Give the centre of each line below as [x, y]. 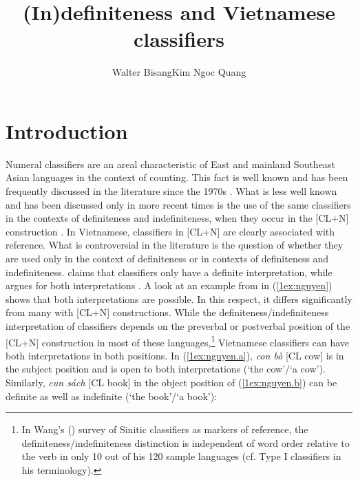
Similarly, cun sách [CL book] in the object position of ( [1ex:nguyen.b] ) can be [171, 382]
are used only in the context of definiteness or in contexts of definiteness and [167, 258]
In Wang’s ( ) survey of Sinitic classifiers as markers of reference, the [165, 429]
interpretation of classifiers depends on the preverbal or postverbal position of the [178, 325]
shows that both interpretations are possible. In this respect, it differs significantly [179, 298]
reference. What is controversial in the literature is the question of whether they [175, 245]
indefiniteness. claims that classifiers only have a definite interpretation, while [169, 272]
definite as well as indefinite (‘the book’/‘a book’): [112, 396]
